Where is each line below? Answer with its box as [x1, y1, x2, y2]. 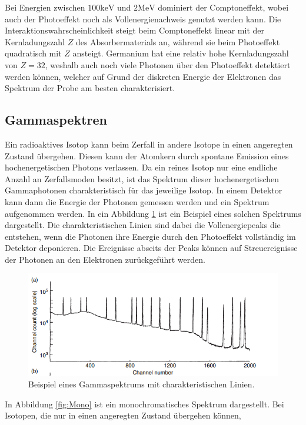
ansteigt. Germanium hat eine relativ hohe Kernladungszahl [72, 47, 289, 59]
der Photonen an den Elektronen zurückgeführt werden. [5, 253, 205, 265]
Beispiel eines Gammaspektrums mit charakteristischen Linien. [28, 378, 255, 390]
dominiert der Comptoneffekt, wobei [158, 1, 289, 13]
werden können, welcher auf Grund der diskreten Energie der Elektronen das [5, 70, 281, 82]
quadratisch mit [5, 47, 62, 59]
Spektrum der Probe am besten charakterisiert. [5, 82, 175, 94]
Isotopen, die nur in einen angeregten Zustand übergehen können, [5, 409, 241, 421]
